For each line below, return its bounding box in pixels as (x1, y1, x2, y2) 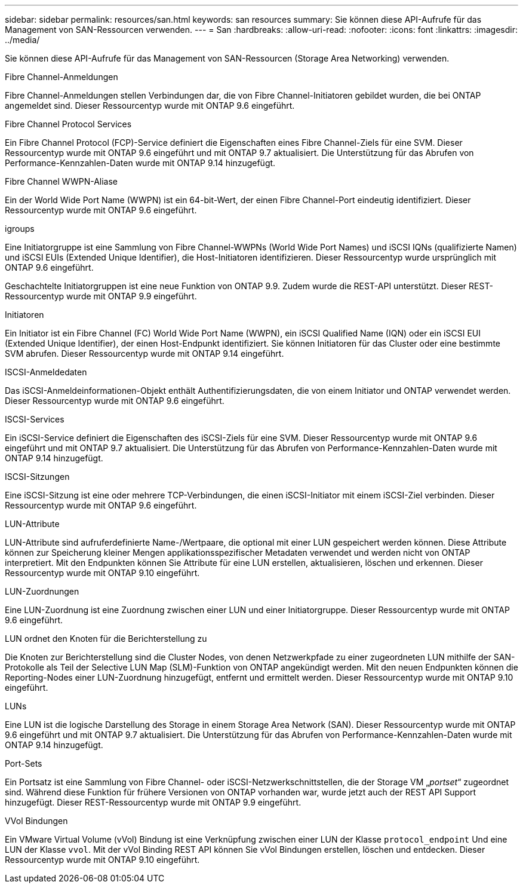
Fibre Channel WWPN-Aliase (5, 176, 118, 186)
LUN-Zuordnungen (5, 586, 79, 596)
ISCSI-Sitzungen (5, 471, 70, 482)
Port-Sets (5, 758, 42, 768)
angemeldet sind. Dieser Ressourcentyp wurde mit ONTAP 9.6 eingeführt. (5, 100, 295, 111)
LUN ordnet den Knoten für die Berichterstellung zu (5, 633, 207, 644)
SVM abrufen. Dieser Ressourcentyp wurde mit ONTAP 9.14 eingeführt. (5, 348, 284, 359)
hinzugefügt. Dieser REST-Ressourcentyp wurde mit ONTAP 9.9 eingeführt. (5, 797, 302, 807)
